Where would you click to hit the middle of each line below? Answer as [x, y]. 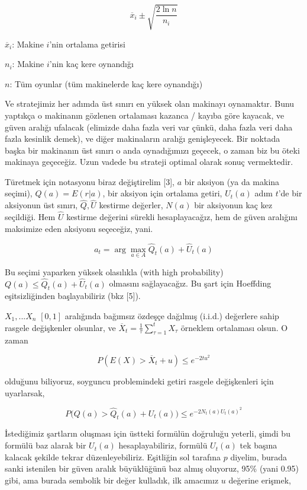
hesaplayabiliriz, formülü [163, 445]
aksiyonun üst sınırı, [41, 205]
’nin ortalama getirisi [87, 44]
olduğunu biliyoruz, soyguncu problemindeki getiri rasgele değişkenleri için [139, 381]
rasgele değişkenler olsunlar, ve [60, 327]
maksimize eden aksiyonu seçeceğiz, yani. [79, 228]
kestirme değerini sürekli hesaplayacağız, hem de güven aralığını [182, 217]
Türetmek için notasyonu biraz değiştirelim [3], [90, 181]
